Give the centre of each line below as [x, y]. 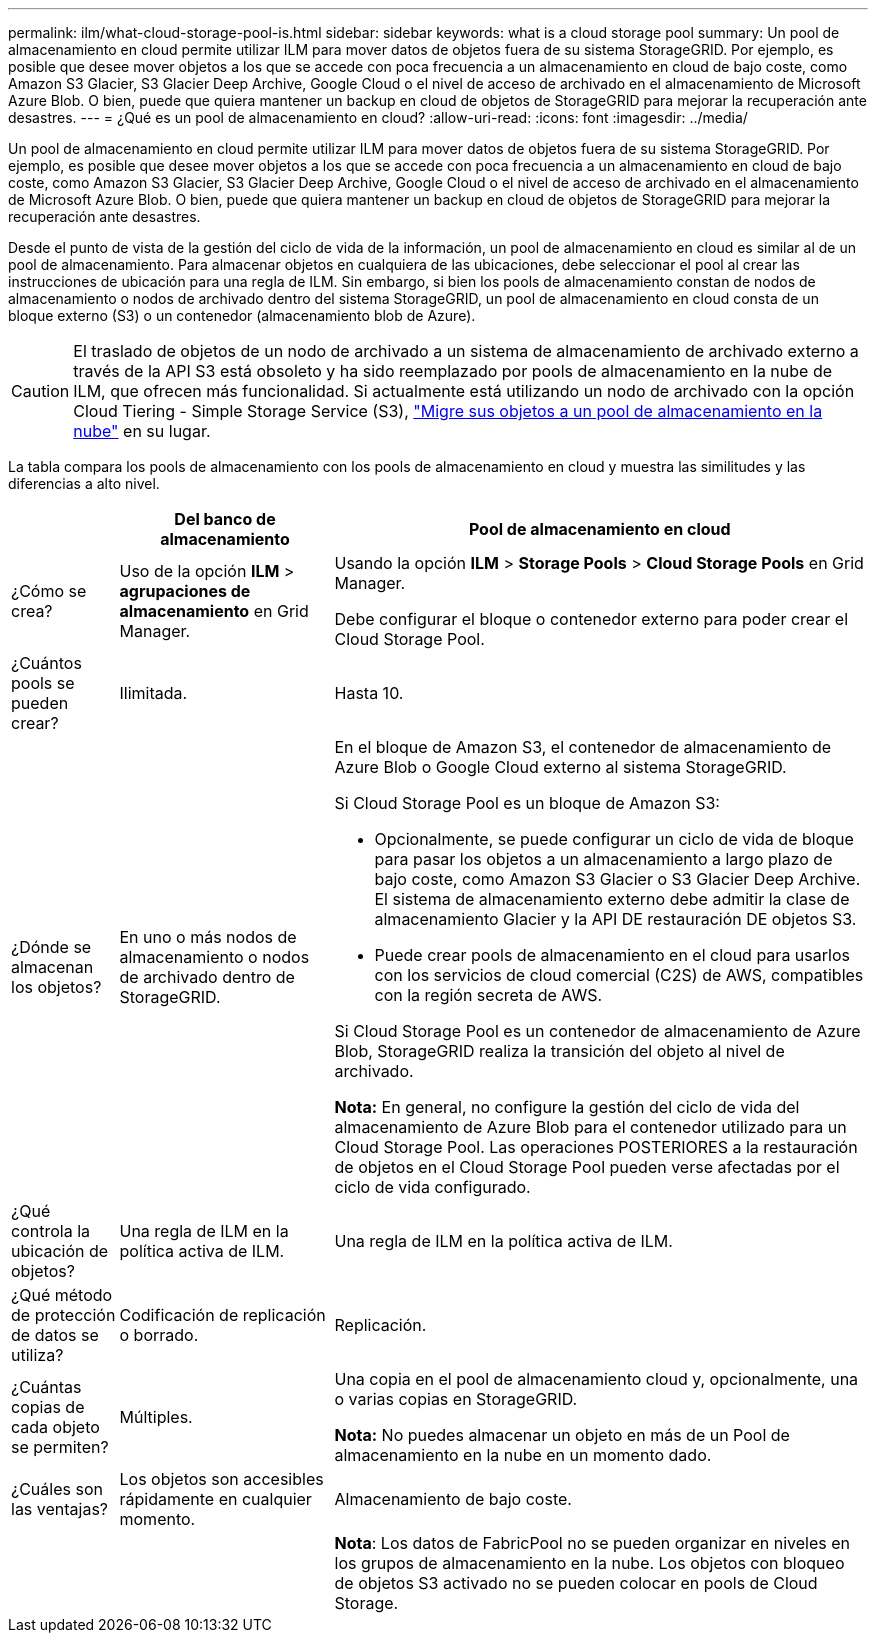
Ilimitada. [153, 693]
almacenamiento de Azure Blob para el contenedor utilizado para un [590, 1127]
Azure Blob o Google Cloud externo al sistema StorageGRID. [560, 767]
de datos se [55, 1335]
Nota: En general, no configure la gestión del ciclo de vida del [567, 1107]
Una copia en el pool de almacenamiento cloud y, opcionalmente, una [596, 1379]
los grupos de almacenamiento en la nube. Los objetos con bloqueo [589, 1563]
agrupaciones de [185, 591]
